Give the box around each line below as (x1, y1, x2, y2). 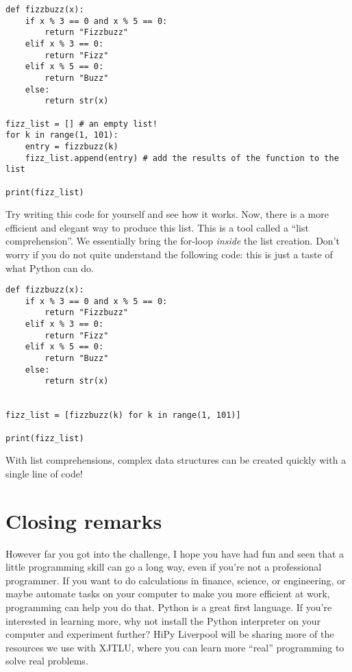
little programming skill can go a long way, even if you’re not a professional (5, 560, 322, 574)
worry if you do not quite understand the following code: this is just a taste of (5, 247, 333, 261)
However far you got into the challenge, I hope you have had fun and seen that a (5, 546, 344, 560)
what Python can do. (5, 260, 94, 275)
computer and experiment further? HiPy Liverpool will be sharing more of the (5, 627, 334, 641)
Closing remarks (5, 506, 162, 534)
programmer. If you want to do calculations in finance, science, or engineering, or (5, 573, 346, 587)
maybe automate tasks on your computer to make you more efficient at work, (5, 586, 330, 601)
